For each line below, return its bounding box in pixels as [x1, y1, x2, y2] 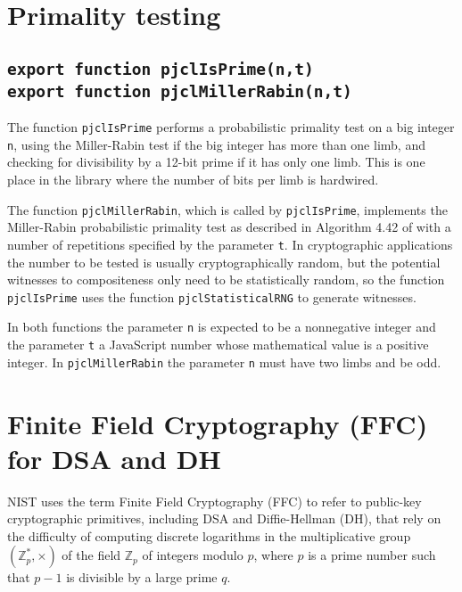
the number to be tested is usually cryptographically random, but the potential [7, 252, 441, 271]
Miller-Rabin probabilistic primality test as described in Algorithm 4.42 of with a [7, 218, 451, 236]
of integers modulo [142, 546, 243, 564]
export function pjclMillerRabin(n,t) [7, 81, 352, 101]
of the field [62, 546, 121, 564]
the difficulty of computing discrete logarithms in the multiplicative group [7, 526, 411, 545]
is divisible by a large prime [66, 568, 218, 587]
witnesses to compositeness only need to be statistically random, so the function [7, 270, 445, 289]
